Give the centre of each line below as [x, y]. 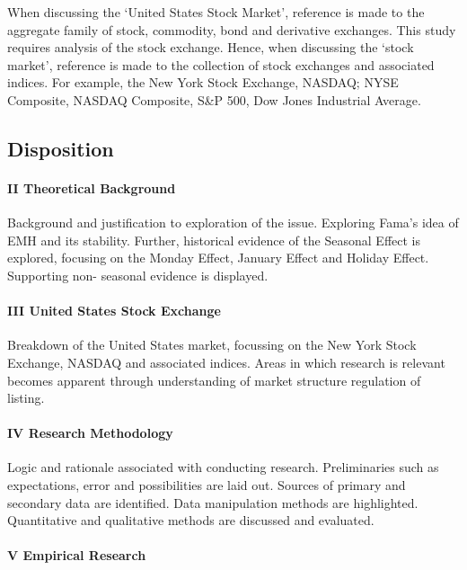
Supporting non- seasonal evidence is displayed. [138, 275]
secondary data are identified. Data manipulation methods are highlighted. [213, 502]
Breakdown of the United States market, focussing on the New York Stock [212, 345]
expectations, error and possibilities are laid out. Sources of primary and [207, 485]
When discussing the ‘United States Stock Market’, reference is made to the [216, 12]
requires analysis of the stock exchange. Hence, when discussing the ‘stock [211, 47]
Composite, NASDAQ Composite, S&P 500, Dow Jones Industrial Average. [214, 99]
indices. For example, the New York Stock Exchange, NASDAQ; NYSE [203, 82]
